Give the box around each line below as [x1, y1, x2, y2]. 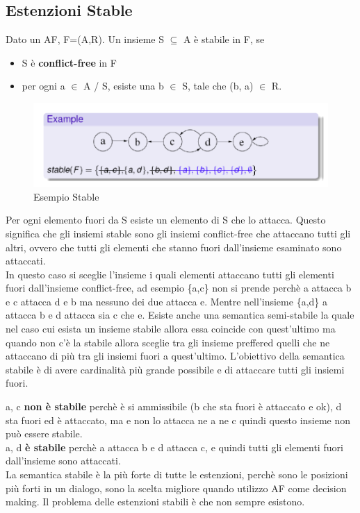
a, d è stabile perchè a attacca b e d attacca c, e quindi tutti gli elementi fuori [6, 439, 343, 454]
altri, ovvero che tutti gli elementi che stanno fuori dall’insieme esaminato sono [6, 239, 342, 254]
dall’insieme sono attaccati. [6, 453, 121, 468]
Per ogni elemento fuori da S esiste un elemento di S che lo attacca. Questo [6, 212, 326, 227]
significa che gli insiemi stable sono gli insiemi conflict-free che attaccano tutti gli [6, 226, 351, 240]
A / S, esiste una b [83, 78, 164, 93]
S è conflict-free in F [22, 55, 117, 69]
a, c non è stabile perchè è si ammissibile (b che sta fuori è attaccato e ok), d [6, 399, 342, 414]
